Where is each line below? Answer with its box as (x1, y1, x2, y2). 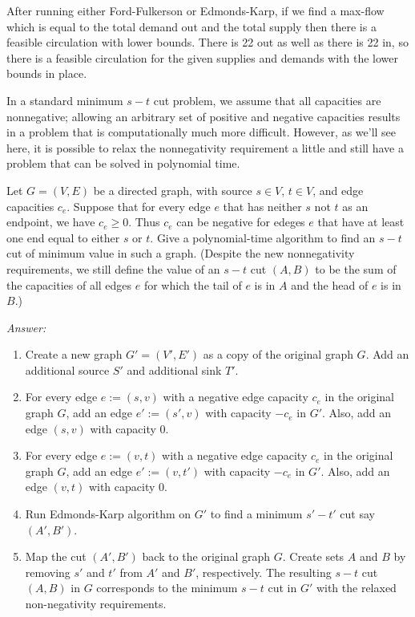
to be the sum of (315, 260, 397, 277)
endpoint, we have (6, 213, 95, 230)
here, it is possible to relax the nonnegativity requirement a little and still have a (6, 139, 404, 156)
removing (25, 563, 71, 580)
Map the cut (25, 548, 87, 565)
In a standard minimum (6, 91, 123, 108)
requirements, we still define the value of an (6, 260, 220, 277)
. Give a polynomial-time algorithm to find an (150, 229, 376, 246)
